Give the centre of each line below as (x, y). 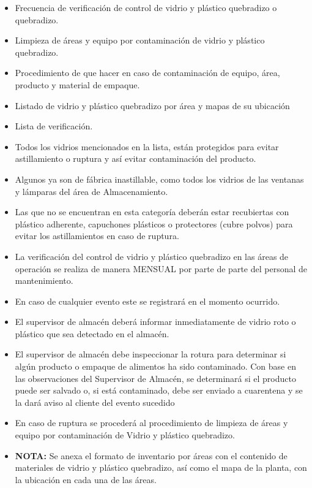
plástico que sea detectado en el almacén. (92, 333)
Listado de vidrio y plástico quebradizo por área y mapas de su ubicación (152, 105)
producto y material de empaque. (77, 84)
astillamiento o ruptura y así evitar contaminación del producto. (136, 158)
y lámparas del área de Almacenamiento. (91, 191)
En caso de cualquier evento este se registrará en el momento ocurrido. (147, 301)
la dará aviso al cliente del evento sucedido (95, 402)
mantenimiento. (44, 280)
